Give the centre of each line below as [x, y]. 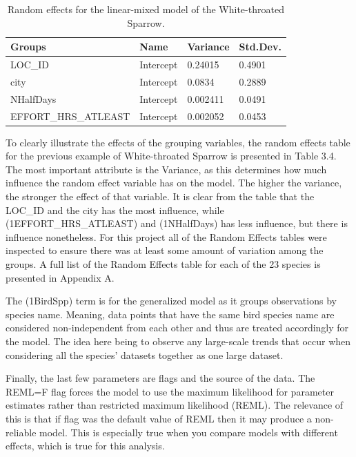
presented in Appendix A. [60, 277]
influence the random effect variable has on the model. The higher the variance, [174, 183]
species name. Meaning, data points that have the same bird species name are [170, 314]
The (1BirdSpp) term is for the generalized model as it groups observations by [171, 301]
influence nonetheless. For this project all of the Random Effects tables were [166, 236]
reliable [21, 432]
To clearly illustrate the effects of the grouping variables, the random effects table [178, 142]
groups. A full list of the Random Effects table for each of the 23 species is [163, 264]
